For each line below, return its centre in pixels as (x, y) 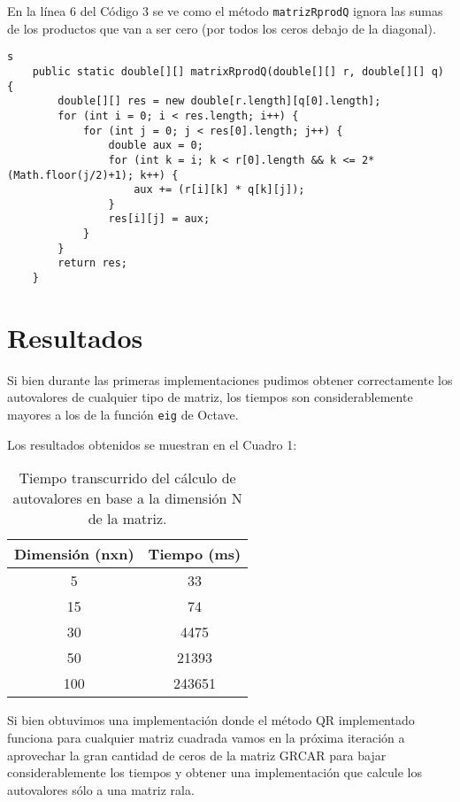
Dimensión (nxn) (74, 554)
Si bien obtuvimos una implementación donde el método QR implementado (211, 720)
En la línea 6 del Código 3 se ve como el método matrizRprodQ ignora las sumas (225, 11)
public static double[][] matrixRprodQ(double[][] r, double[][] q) (238, 71)
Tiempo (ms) (195, 554)
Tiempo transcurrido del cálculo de (127, 478)
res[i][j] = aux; (159, 219)
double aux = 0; (156, 146)
